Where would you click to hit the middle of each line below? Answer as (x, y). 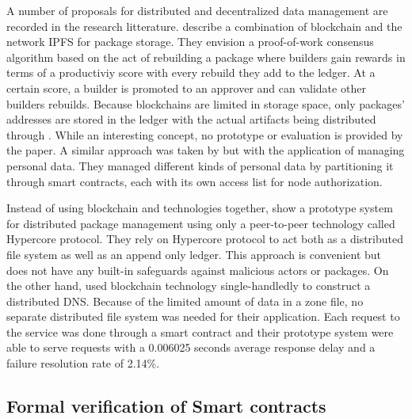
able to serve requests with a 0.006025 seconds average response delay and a (191, 347)
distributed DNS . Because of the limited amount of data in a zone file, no (185, 301)
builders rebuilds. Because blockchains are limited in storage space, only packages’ (206, 103)
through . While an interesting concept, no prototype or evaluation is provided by (205, 134)
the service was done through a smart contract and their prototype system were (200, 331)
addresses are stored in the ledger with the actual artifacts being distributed (191, 119)
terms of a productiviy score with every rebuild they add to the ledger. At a (191, 72)
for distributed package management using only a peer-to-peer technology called (201, 223)
